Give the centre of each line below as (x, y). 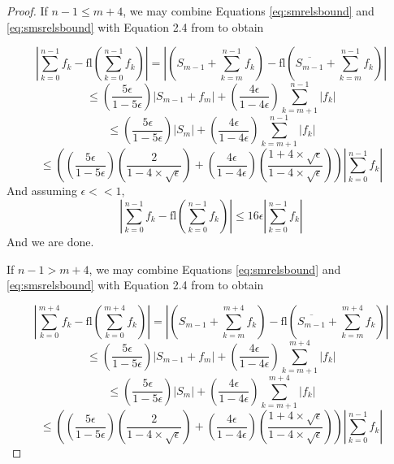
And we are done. (50, 242)
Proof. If (27, 11)
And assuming (42, 191)
